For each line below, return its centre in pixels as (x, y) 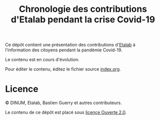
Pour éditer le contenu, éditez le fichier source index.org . (63, 69)
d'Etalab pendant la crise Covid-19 (83, 20)
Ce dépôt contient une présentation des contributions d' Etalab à (70, 45)
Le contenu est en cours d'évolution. (42, 60)
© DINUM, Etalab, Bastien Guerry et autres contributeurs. (63, 103)
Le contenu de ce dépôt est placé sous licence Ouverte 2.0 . (66, 113)
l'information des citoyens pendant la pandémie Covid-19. (64, 50)
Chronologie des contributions (83, 9)
